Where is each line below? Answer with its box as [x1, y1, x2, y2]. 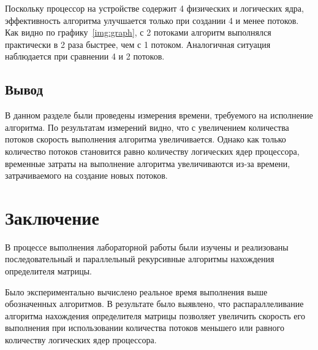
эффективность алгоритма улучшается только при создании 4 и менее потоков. [5, 14, 299, 26]
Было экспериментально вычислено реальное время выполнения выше [5, 285, 268, 298]
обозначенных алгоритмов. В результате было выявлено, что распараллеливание [5, 297, 304, 310]
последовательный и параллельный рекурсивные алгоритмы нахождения [5, 252, 274, 265]
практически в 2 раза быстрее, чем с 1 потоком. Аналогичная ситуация [5, 37, 271, 50]
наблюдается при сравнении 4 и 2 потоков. [5, 50, 165, 63]
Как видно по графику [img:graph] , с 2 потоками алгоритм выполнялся [5, 26, 271, 39]
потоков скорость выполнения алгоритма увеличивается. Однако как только [5, 133, 286, 146]
